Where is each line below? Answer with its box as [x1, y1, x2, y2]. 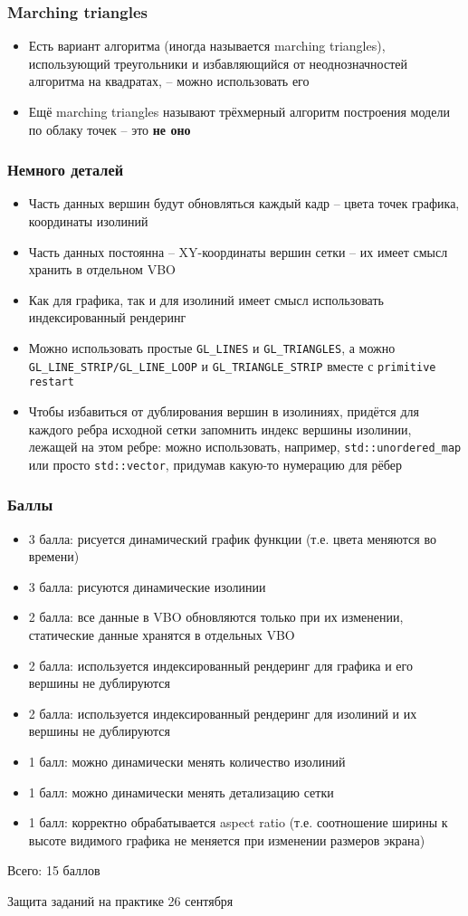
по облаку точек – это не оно [28, 119, 191, 138]
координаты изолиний [28, 212, 148, 230]
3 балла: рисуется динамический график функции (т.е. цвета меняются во [28, 529, 436, 548]
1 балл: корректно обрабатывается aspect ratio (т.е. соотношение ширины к [28, 813, 448, 832]
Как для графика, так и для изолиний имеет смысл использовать [28, 290, 384, 309]
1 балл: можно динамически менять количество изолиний [28, 752, 346, 770]
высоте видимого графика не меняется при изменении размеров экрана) [28, 830, 425, 849]
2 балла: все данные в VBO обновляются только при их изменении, [28, 607, 404, 626]
